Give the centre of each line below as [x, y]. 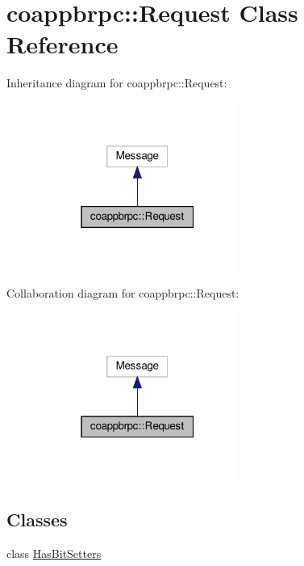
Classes [37, 520]
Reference [62, 44]
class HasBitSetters [54, 553]
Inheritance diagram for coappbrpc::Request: [117, 83]
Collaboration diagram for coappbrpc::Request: [123, 293]
